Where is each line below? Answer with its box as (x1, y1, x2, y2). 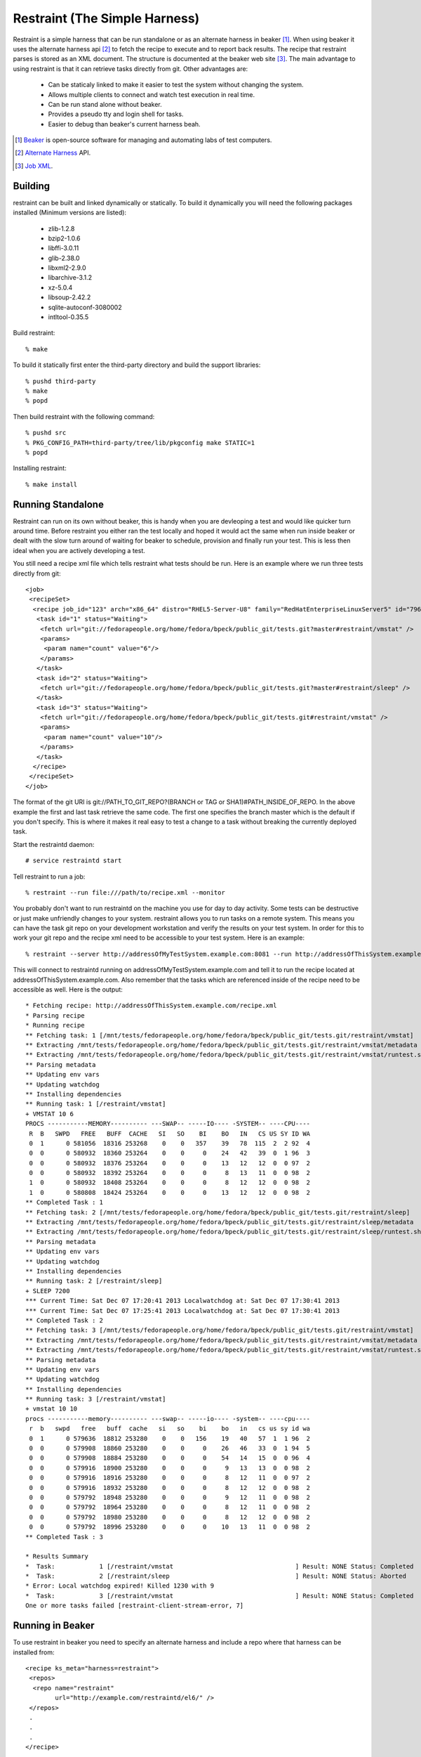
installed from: (13, 1648, 55, 1656)
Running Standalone (13, 498, 105, 510)
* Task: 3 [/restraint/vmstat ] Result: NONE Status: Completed (25, 1592, 414, 1600)
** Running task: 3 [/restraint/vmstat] (25, 1395, 166, 1403)
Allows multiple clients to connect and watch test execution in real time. (48, 90, 255, 98)
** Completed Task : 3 (25, 1533, 104, 1541)
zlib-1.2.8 (48, 224, 75, 233)
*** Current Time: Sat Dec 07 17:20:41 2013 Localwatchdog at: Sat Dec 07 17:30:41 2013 (25, 1297, 340, 1305)
